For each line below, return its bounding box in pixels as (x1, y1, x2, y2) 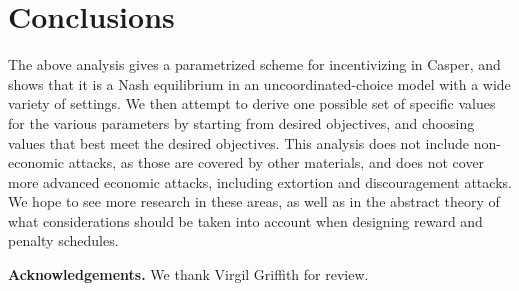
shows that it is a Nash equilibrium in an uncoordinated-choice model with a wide (8, 73, 511, 94)
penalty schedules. (8, 230, 119, 251)
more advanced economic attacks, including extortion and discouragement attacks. (8, 171, 512, 192)
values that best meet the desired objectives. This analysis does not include (8, 132, 470, 153)
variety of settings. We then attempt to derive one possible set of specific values (8, 93, 496, 114)
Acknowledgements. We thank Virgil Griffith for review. (8, 264, 369, 285)
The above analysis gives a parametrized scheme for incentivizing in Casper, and (8, 54, 501, 75)
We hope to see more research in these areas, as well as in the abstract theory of (8, 191, 500, 212)
